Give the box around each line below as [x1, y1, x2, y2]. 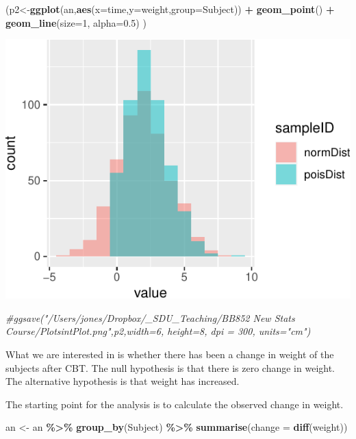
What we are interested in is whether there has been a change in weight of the [5, 347, 334, 362]
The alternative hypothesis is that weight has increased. [5, 374, 240, 388]
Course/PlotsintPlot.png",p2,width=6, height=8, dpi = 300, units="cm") [5, 324, 311, 338]
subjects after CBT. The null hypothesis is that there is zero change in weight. [5, 360, 335, 375]
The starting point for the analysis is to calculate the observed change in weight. [5, 397, 344, 411]
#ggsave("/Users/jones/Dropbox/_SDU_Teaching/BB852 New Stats [5, 310, 295, 325]
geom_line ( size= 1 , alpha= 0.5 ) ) [5, 15, 147, 29]
